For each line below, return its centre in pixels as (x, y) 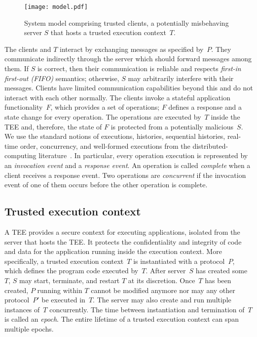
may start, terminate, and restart (70, 280)
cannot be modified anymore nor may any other (163, 290)
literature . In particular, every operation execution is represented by (143, 155)
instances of (22, 309)
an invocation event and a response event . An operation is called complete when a (128, 165)
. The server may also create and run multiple (162, 300)
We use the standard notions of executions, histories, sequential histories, (115, 136)
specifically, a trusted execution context (64, 261)
